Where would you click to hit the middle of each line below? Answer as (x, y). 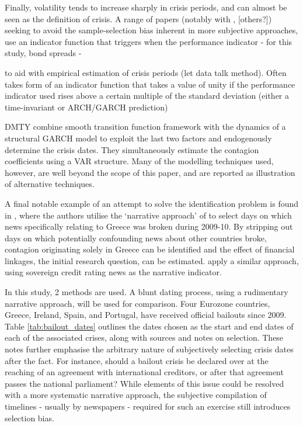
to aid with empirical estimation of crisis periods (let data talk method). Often (146, 72)
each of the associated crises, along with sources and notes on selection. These (144, 337)
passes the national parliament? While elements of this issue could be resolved (144, 383)
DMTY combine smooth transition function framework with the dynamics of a (145, 127)
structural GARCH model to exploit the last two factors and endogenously (138, 138)
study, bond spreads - (43, 53)
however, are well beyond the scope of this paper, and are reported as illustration (150, 172)
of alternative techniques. (50, 184)
